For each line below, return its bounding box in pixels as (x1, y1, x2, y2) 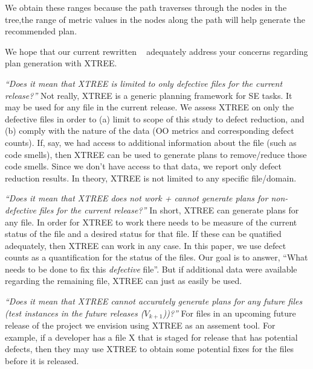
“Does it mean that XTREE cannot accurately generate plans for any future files (5, 295, 303, 307)
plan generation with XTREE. (5, 57, 117, 69)
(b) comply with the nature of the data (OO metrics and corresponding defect (5, 124, 294, 137)
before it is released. (5, 354, 79, 367)
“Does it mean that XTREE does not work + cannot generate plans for (5, 192, 268, 204)
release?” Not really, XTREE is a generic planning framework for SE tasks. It (5, 89, 292, 101)
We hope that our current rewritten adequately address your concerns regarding (5, 45, 308, 57)
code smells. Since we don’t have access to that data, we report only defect (5, 160, 282, 172)
